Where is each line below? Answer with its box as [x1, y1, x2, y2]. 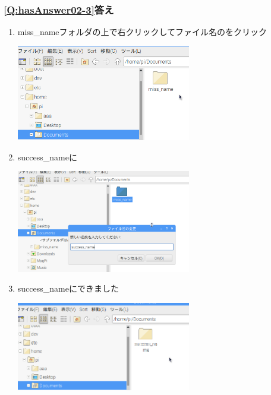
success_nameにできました [17, 282, 119, 295]
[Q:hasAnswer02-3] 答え [4, 2, 114, 17]
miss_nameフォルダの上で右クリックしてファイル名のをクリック [17, 26, 267, 38]
